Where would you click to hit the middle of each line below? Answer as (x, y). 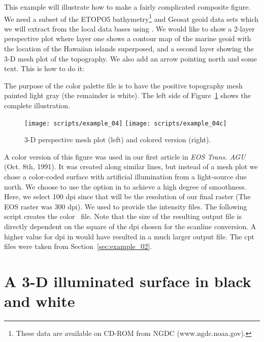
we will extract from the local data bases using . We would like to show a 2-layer (129, 28)
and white (40, 301)
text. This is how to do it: (44, 68)
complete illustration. (37, 105)
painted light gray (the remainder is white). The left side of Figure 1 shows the (127, 95)
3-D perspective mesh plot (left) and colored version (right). (118, 139)
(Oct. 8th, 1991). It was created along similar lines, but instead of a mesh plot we (131, 166)
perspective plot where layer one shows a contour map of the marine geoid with (128, 38)
